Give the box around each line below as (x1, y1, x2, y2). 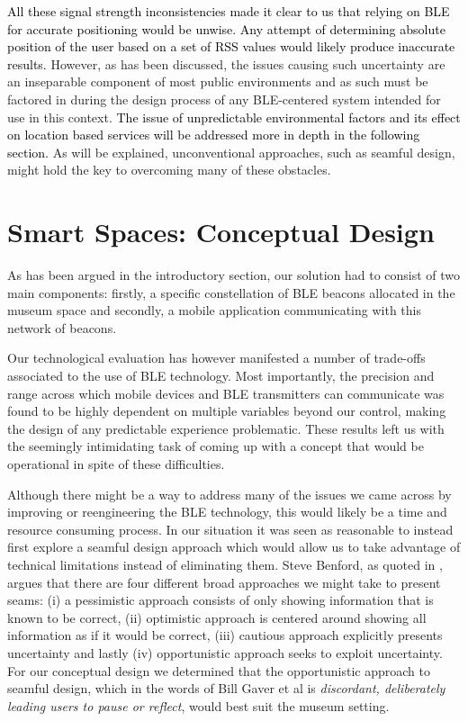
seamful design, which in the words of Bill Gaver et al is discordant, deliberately (7, 679, 445, 698)
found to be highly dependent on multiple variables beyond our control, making (7, 401, 446, 420)
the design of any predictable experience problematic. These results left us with (7, 419, 445, 437)
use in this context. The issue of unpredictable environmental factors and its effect (7, 107, 461, 126)
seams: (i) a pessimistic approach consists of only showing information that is (7, 590, 434, 609)
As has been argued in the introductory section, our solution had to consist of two (7, 266, 461, 284)
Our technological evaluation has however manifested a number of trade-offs (7, 348, 426, 367)
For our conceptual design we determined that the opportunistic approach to (7, 661, 430, 680)
